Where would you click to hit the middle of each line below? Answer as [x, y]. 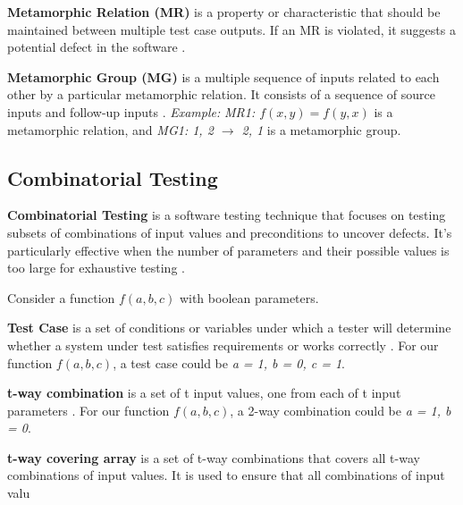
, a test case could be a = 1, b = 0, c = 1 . [229, 362]
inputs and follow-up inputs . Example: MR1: [131, 111]
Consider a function [61, 297]
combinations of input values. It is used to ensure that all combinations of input [226, 475]
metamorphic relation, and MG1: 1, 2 [110, 129]
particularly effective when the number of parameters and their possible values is [228, 250]
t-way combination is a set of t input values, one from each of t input [204, 393]
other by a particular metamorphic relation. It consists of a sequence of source [221, 94]
